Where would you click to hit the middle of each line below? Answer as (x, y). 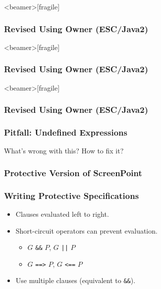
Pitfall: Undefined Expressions (66, 132)
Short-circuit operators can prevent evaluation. (86, 230)
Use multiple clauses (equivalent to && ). (76, 280)
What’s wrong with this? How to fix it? (64, 151)
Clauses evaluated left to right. (62, 214)
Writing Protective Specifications (72, 195)
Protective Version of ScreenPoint (73, 172)
